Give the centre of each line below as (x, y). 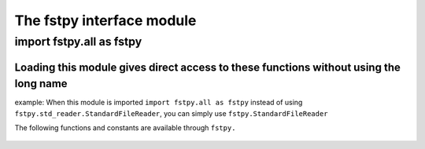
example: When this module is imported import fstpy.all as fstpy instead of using (159, 103)
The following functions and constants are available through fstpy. (125, 128)
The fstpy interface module (105, 20)
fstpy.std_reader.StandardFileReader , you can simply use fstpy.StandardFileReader (171, 113)
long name (41, 84)
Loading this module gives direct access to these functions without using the (207, 67)
